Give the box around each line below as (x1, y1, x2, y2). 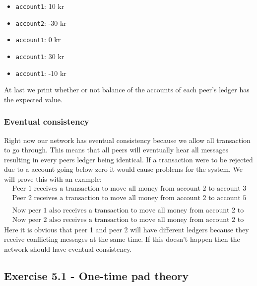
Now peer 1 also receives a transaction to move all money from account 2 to (12, 207, 244, 214)
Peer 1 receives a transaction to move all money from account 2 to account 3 (12, 185, 247, 192)
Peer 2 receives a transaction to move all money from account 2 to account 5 (12, 194, 247, 202)
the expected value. (4, 94, 63, 104)
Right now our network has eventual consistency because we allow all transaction (4, 135, 251, 145)
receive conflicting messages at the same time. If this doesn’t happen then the (4, 234, 240, 244)
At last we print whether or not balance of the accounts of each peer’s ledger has (4, 84, 250, 95)
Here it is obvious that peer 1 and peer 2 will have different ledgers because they (4, 224, 249, 234)
